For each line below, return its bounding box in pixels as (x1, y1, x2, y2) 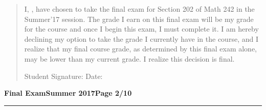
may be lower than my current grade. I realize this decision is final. (24, 53, 235, 64)
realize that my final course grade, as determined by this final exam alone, (24, 43, 257, 54)
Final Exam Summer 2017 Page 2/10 (4, 88, 132, 98)
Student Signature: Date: (24, 70, 103, 81)
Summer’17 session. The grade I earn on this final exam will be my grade (24, 13, 254, 24)
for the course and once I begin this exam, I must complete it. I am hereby (24, 23, 259, 34)
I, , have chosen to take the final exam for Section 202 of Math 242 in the (24, 4, 255, 14)
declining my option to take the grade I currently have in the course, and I (24, 33, 258, 44)
